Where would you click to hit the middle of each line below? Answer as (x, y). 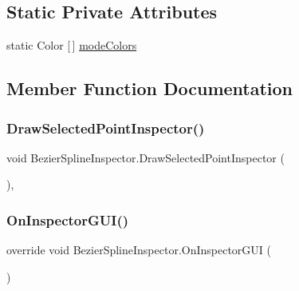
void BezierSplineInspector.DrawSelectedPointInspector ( (146, 157)
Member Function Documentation (150, 88)
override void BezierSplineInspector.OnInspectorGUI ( (139, 250)
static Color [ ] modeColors (72, 45)
